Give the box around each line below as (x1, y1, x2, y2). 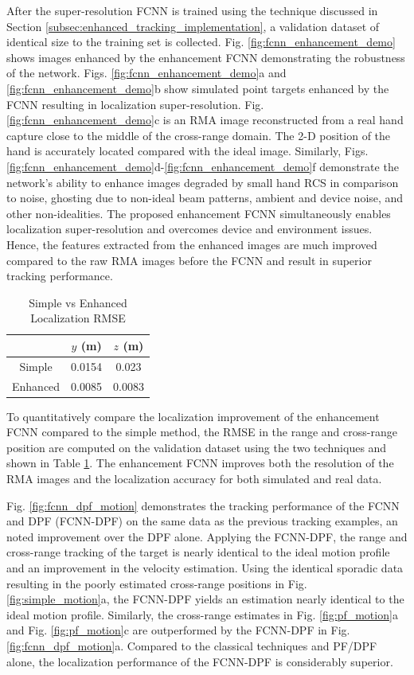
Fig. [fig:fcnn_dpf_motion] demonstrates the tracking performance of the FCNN (6, 497, 400, 513)
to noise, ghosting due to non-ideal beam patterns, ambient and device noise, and (6, 189, 404, 206)
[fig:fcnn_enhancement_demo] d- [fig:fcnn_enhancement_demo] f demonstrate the (6, 158, 399, 174)
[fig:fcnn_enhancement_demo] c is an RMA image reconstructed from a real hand (6, 111, 404, 128)
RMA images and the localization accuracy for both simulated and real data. (6, 470, 382, 487)
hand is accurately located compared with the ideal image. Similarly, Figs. (6, 142, 369, 159)
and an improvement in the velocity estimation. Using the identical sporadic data (6, 560, 404, 576)
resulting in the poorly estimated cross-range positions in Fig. (6, 575, 307, 591)
